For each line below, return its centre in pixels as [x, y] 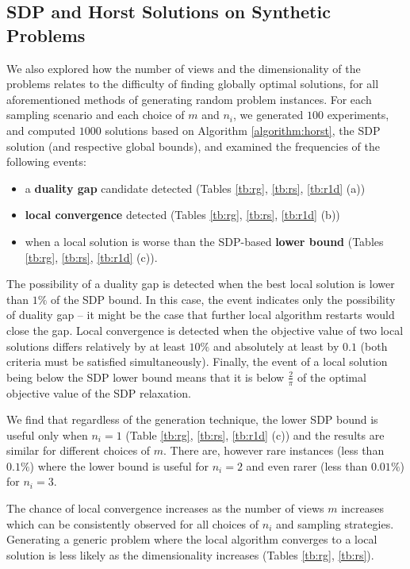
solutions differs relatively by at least [96, 346]
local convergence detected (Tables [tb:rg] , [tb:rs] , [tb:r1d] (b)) [182, 215]
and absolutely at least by [276, 346]
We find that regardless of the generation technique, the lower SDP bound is [192, 419]
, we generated [268, 115]
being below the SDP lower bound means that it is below [146, 377]
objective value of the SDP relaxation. [99, 392]
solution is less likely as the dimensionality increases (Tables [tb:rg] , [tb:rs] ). [190, 554]
